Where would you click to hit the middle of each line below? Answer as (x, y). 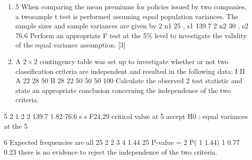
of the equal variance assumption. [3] (70, 45)
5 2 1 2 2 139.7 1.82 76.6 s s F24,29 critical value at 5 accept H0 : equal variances (126, 116)
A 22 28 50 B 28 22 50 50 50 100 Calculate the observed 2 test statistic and (129, 80)
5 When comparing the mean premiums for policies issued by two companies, (131, 6)
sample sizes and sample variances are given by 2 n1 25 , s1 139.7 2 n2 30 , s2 (132, 26)
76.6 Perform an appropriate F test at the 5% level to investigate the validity (131, 35)
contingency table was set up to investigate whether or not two (134, 61)
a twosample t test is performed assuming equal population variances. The (127, 16)
